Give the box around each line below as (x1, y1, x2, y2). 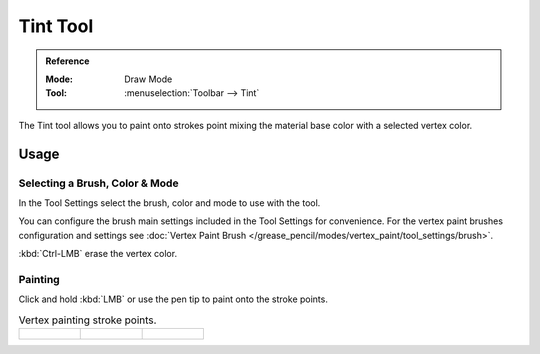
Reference (45, 55, 90, 67)
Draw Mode (124, 73, 173, 85)
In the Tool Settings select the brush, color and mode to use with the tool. (18, 196, 321, 209)
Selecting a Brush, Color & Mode (18, 176, 179, 190)
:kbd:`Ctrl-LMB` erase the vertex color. (18, 248, 178, 260)
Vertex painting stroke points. (18, 313, 157, 327)
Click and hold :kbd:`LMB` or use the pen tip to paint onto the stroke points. (18, 293, 329, 305)
